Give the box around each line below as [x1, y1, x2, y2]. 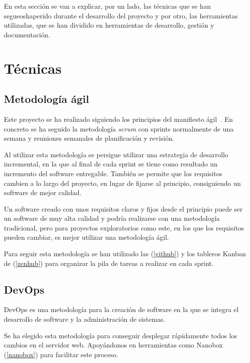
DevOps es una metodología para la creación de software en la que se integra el [4, 304, 239, 314]
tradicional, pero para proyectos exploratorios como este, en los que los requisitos [4, 222, 244, 232]
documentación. [4, 29, 50, 39]
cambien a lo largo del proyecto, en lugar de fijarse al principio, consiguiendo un [4, 178, 241, 188]
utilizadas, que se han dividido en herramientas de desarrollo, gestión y [4, 20, 214, 30]
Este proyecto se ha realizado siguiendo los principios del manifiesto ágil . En [4, 114, 233, 124]
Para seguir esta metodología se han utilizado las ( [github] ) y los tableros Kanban [4, 248, 246, 259]
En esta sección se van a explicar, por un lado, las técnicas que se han [4, 1, 211, 11]
